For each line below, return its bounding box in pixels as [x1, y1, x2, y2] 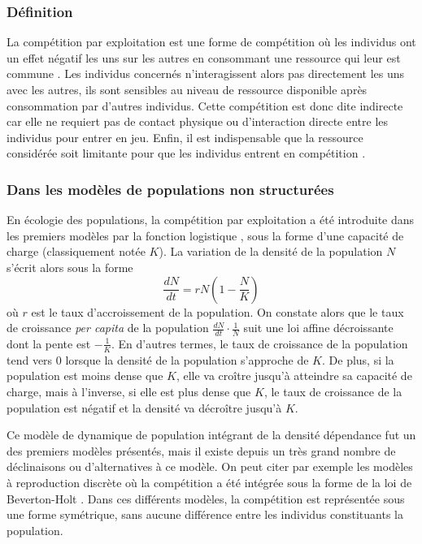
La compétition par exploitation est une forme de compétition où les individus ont [7, 33, 416, 50]
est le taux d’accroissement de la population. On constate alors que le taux [31, 303, 404, 320]
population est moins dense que [7, 367, 163, 384]
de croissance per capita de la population [7, 319, 209, 336]
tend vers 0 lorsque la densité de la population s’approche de [7, 351, 309, 368]
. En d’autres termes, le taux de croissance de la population [111, 335, 408, 352]
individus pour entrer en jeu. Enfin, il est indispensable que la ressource [7, 128, 363, 145]
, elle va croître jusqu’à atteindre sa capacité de [176, 367, 412, 384]
